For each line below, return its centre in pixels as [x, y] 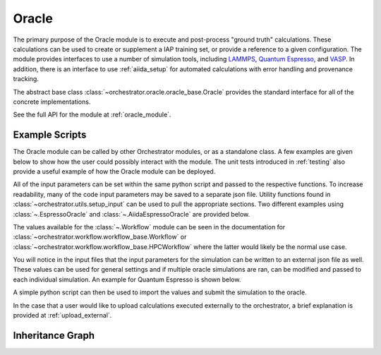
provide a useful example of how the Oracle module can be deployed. [114, 171]
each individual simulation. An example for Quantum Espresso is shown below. [127, 279]
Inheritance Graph [54, 335]
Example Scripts [50, 135]
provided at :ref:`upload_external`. [62, 315]
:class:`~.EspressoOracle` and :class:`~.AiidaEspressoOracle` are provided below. [132, 214]
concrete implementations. [52, 102]
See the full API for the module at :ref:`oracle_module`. [92, 115]
